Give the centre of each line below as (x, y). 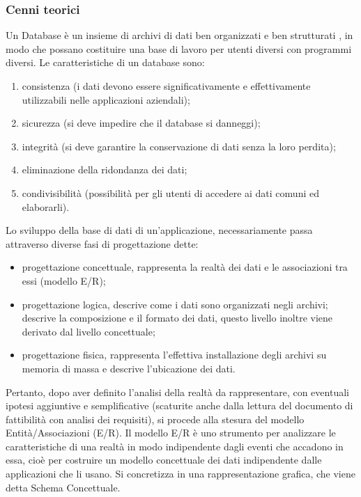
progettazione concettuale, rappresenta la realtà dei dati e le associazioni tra (185, 267)
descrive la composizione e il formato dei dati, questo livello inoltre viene (177, 318)
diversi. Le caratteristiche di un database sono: (105, 62)
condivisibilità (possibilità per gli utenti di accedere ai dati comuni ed (170, 192)
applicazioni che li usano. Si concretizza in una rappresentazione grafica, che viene (180, 474)
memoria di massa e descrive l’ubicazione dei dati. (129, 368)
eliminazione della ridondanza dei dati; (105, 169)
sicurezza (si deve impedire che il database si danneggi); (141, 123)
